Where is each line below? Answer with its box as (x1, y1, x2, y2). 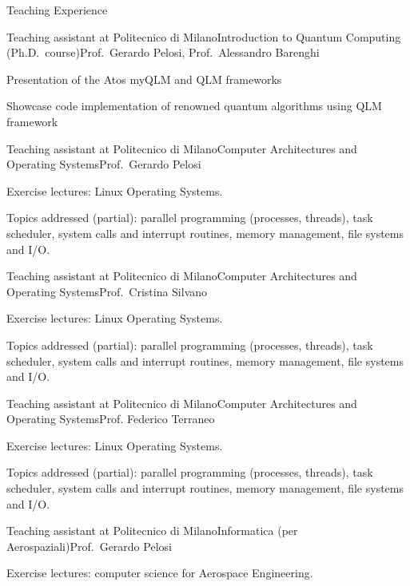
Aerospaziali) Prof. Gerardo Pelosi (6, 537, 172, 554)
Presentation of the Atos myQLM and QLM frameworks (6, 70, 282, 87)
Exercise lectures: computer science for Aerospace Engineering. (6, 564, 313, 581)
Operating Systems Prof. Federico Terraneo (6, 410, 215, 427)
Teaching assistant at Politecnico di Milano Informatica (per (6, 522, 298, 539)
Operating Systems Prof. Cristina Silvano (6, 283, 208, 299)
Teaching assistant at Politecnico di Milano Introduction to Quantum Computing (6, 28, 401, 45)
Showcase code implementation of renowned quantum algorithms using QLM (6, 97, 382, 114)
